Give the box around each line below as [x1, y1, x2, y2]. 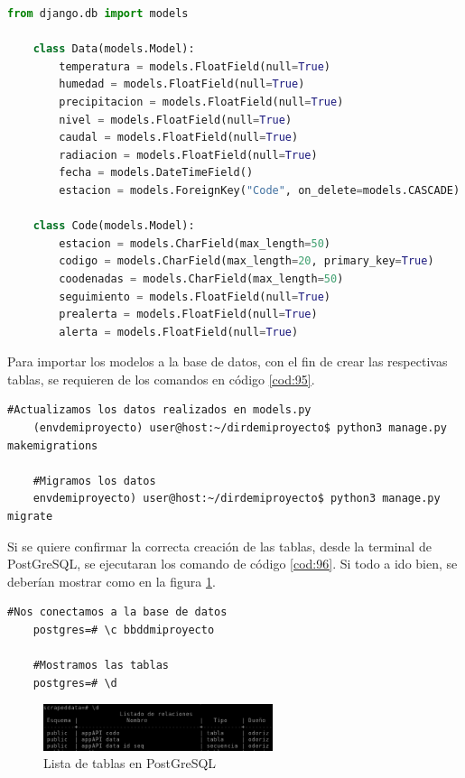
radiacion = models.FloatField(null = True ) [59, 148, 318, 162]
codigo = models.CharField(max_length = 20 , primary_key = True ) [59, 255, 434, 268]
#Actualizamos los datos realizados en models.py [7, 403, 312, 417]
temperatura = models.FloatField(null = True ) [59, 60, 330, 73]
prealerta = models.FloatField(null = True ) [59, 308, 318, 321]
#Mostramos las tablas [33, 659, 169, 672]
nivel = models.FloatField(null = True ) [59, 113, 293, 126]
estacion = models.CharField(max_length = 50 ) [59, 236, 330, 250]
